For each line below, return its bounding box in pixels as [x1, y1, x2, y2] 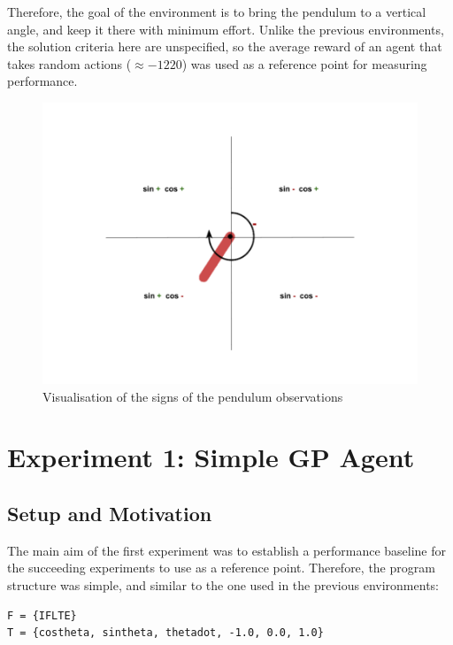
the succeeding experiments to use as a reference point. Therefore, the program [7, 558, 435, 577]
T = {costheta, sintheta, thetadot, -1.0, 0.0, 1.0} [7, 626, 324, 640]
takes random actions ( [7, 54, 132, 73]
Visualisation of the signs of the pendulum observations [42, 387, 343, 405]
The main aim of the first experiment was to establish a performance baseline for [7, 541, 446, 559]
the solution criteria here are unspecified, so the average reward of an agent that [7, 37, 442, 56]
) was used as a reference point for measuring [181, 54, 427, 73]
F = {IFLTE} [7, 609, 77, 622]
